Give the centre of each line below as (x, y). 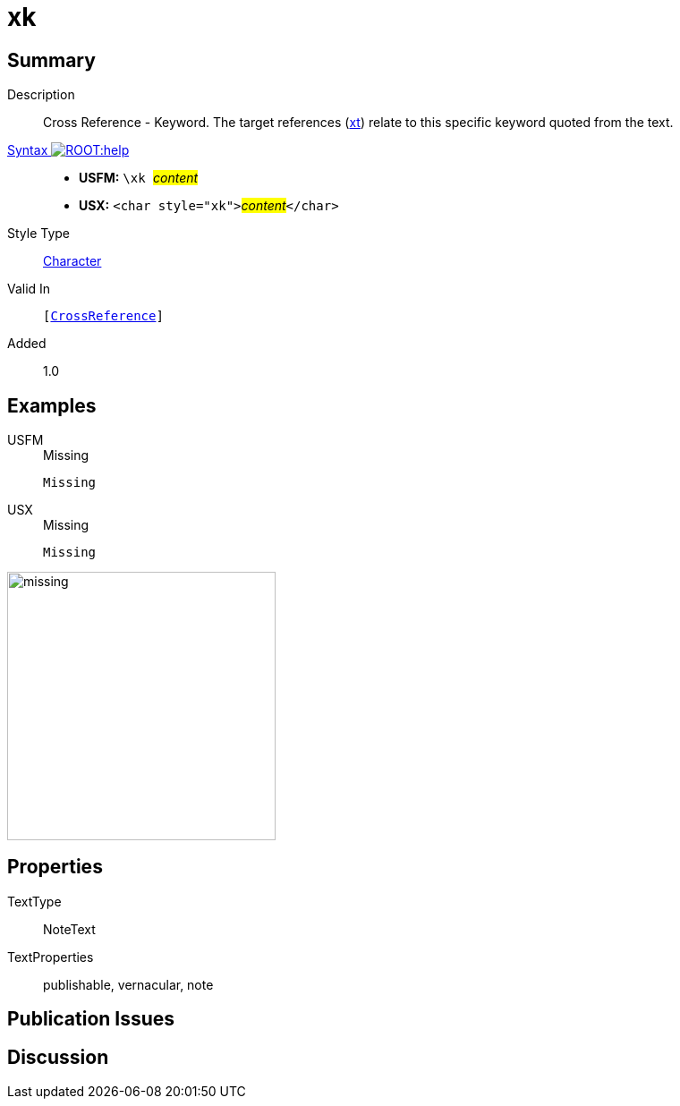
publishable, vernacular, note (128, 984)
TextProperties (51, 957)
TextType (34, 901)
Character (72, 261)
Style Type (39, 234)
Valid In (29, 289)
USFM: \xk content (139, 178)
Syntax (28, 150)
